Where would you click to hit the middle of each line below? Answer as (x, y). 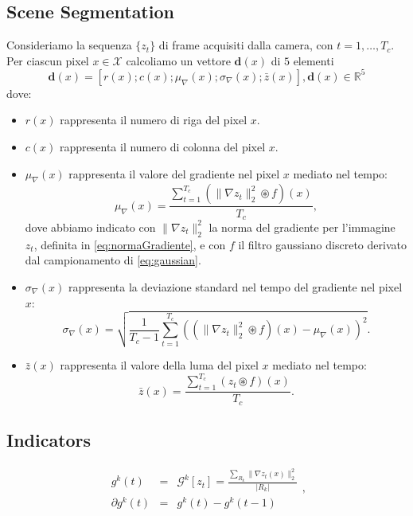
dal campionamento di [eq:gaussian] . (113, 260)
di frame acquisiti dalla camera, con (246, 45)
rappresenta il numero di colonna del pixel (163, 147)
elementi (314, 60)
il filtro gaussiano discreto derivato (322, 244)
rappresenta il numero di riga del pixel (154, 120)
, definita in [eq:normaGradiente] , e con (130, 244)
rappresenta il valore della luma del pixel (159, 365)
